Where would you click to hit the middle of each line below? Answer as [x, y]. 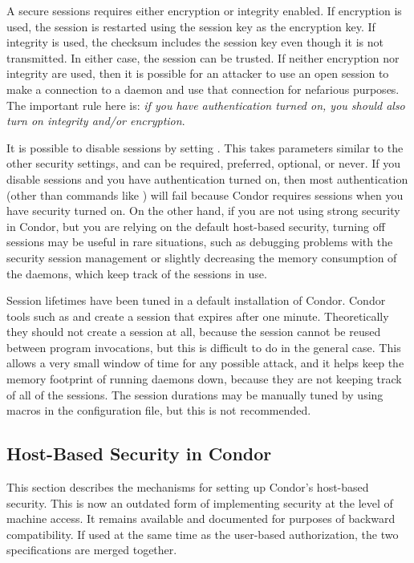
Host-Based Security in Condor [139, 454]
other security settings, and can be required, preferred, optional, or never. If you [204, 163]
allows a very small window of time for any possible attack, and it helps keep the [205, 363]
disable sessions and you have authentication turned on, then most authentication [207, 178]
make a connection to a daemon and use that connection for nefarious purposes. [203, 89]
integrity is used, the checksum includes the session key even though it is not [195, 42]
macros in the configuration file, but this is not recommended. [159, 410]
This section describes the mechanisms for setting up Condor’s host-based [188, 487]
